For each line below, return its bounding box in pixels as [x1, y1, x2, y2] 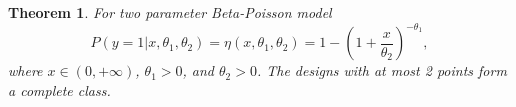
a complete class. [8, 79, 111, 100]
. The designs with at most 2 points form [256, 60, 507, 81]
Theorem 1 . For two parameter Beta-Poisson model [8, 2, 332, 22]
